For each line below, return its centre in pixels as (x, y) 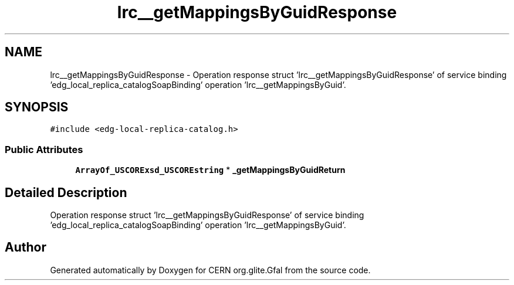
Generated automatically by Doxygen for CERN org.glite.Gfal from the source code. (210, 270)
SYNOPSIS (37, 107)
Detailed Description (66, 192)
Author (26, 247)
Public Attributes (44, 149)
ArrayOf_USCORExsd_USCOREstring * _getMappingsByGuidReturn (210, 170)
